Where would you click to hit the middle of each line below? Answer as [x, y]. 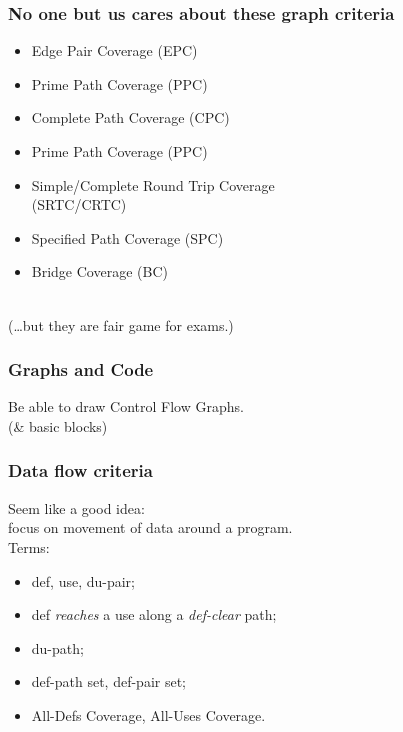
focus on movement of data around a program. [150, 527]
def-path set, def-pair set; [108, 681]
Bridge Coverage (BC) [99, 271]
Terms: [29, 546]
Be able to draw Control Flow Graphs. [126, 406]
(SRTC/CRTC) [79, 204]
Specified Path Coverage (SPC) [127, 237]
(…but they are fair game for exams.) [121, 324]
